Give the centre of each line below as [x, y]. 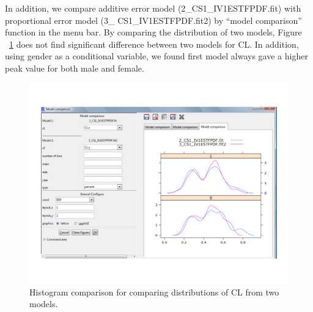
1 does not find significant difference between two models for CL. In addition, [154, 44]
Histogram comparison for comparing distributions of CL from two [154, 292]
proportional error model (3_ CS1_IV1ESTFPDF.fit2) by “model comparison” [153, 20]
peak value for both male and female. [75, 68]
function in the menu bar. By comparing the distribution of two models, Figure [153, 32]
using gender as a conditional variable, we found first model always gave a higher [156, 56]
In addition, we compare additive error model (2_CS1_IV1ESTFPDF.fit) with [153, 8]
